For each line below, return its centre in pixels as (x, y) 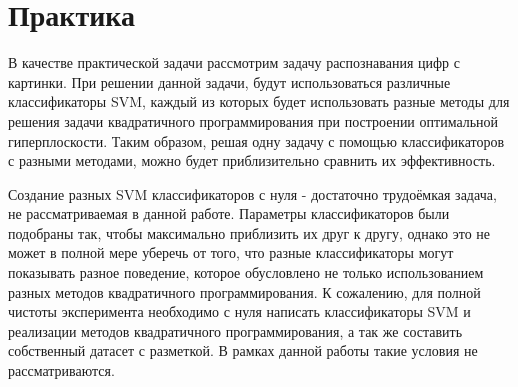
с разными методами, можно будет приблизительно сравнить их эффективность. (252, 160)
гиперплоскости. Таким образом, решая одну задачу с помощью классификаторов (256, 140)
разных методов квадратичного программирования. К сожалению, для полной (244, 291)
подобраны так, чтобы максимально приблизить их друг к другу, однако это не (249, 232)
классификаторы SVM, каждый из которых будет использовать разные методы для (259, 101)
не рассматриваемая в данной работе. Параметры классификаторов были (229, 213)
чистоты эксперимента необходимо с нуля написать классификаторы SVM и (239, 311)
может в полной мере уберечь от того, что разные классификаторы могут (231, 252)
